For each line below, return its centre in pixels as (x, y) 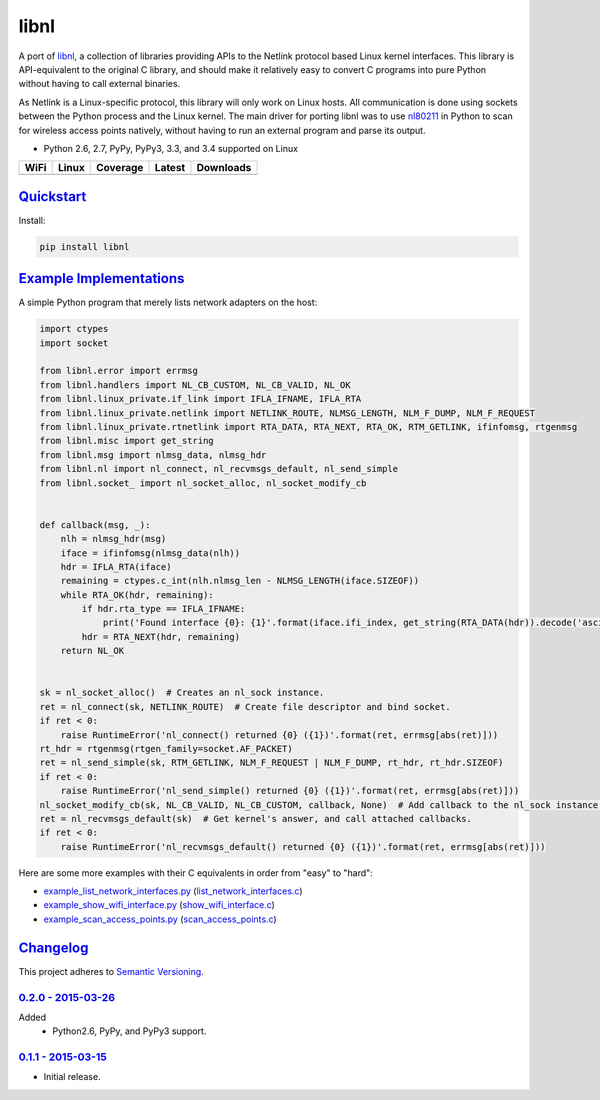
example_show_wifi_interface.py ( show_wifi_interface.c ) (159, 905)
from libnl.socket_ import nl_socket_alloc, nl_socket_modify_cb (203, 483)
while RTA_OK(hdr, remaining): (137, 594)
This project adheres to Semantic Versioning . (111, 971)
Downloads (224, 168)
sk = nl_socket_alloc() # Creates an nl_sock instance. (182, 693)
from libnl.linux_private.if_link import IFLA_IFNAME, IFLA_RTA (200, 399)
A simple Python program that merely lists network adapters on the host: (168, 302)
